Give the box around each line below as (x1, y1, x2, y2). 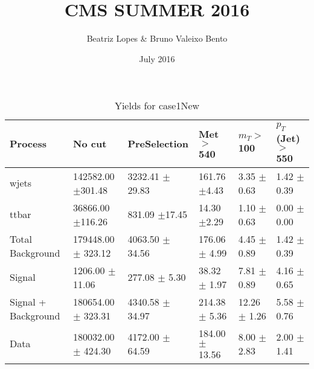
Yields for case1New (114, 98, 200, 113)
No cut (73, 136, 107, 151)
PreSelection (127, 136, 189, 151)
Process (10, 136, 47, 151)
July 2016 (139, 52, 175, 65)
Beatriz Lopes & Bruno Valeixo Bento (86, 32, 228, 45)
